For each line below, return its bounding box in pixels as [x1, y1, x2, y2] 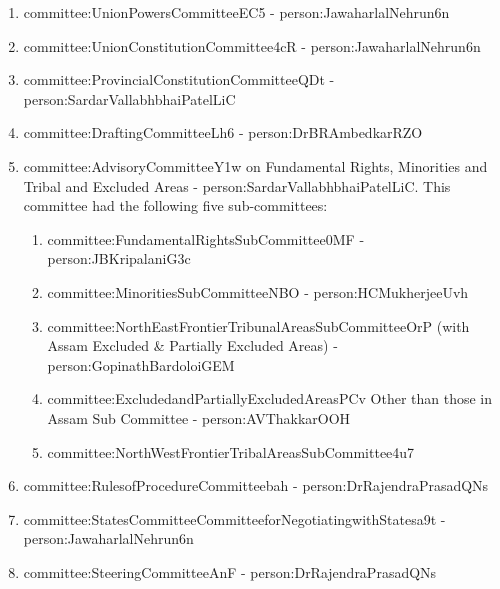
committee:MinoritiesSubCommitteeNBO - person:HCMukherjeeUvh [47, 281, 469, 302]
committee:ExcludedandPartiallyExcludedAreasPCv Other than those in [47, 388, 493, 409]
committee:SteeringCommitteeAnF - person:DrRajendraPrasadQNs [23, 561, 437, 582]
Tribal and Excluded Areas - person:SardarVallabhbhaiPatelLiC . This [23, 175, 451, 196]
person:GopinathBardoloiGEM [47, 354, 235, 375]
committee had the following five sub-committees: [23, 195, 328, 216]
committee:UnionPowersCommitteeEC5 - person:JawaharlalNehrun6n [23, 2, 450, 22]
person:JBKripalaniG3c [47, 248, 191, 269]
